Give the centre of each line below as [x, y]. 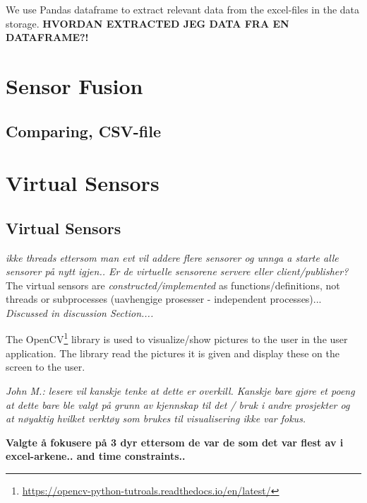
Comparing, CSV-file [84, 131]
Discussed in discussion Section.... [80, 312]
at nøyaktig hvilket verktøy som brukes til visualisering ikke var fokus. [156, 418]
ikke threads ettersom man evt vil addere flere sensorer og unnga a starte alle [172, 257]
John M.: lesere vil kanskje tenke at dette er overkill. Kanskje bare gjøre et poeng [180, 390]
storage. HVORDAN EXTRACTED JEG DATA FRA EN [148, 23]
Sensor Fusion [74, 85]
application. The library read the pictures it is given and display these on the [173, 353]
